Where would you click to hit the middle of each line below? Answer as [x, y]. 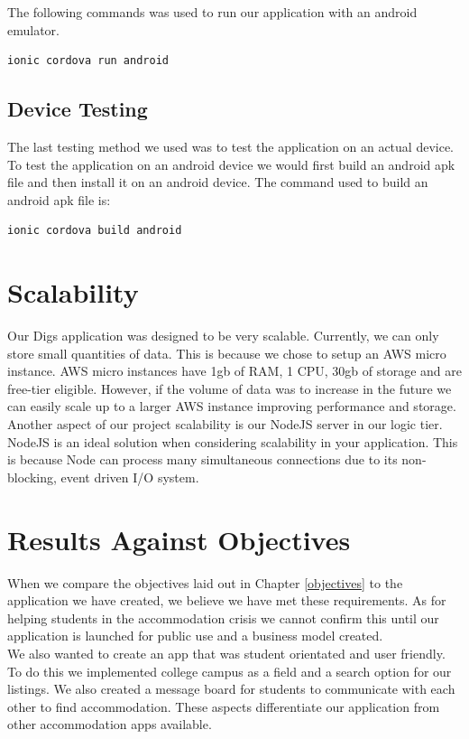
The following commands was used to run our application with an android [212, 12]
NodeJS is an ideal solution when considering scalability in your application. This [233, 441]
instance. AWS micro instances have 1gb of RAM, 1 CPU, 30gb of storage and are [235, 371]
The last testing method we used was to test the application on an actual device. [230, 146]
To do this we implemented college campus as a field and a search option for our [230, 671]
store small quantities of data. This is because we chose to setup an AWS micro [227, 353]
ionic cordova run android [88, 61]
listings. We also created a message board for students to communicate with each [231, 689]
